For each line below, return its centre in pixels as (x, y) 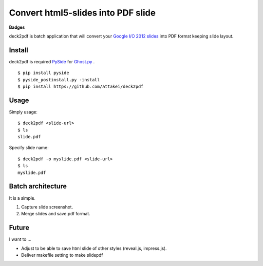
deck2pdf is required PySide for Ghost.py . (52, 61)
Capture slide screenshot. (47, 207)
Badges (17, 27)
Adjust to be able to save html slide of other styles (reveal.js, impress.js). (94, 248)
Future (19, 228)
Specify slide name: (29, 148)
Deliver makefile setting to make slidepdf (62, 255)
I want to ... (20, 239)
